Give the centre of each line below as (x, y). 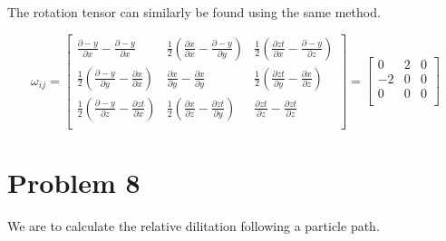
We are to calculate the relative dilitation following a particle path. (194, 225)
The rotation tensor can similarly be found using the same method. (194, 12)
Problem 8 (74, 182)
